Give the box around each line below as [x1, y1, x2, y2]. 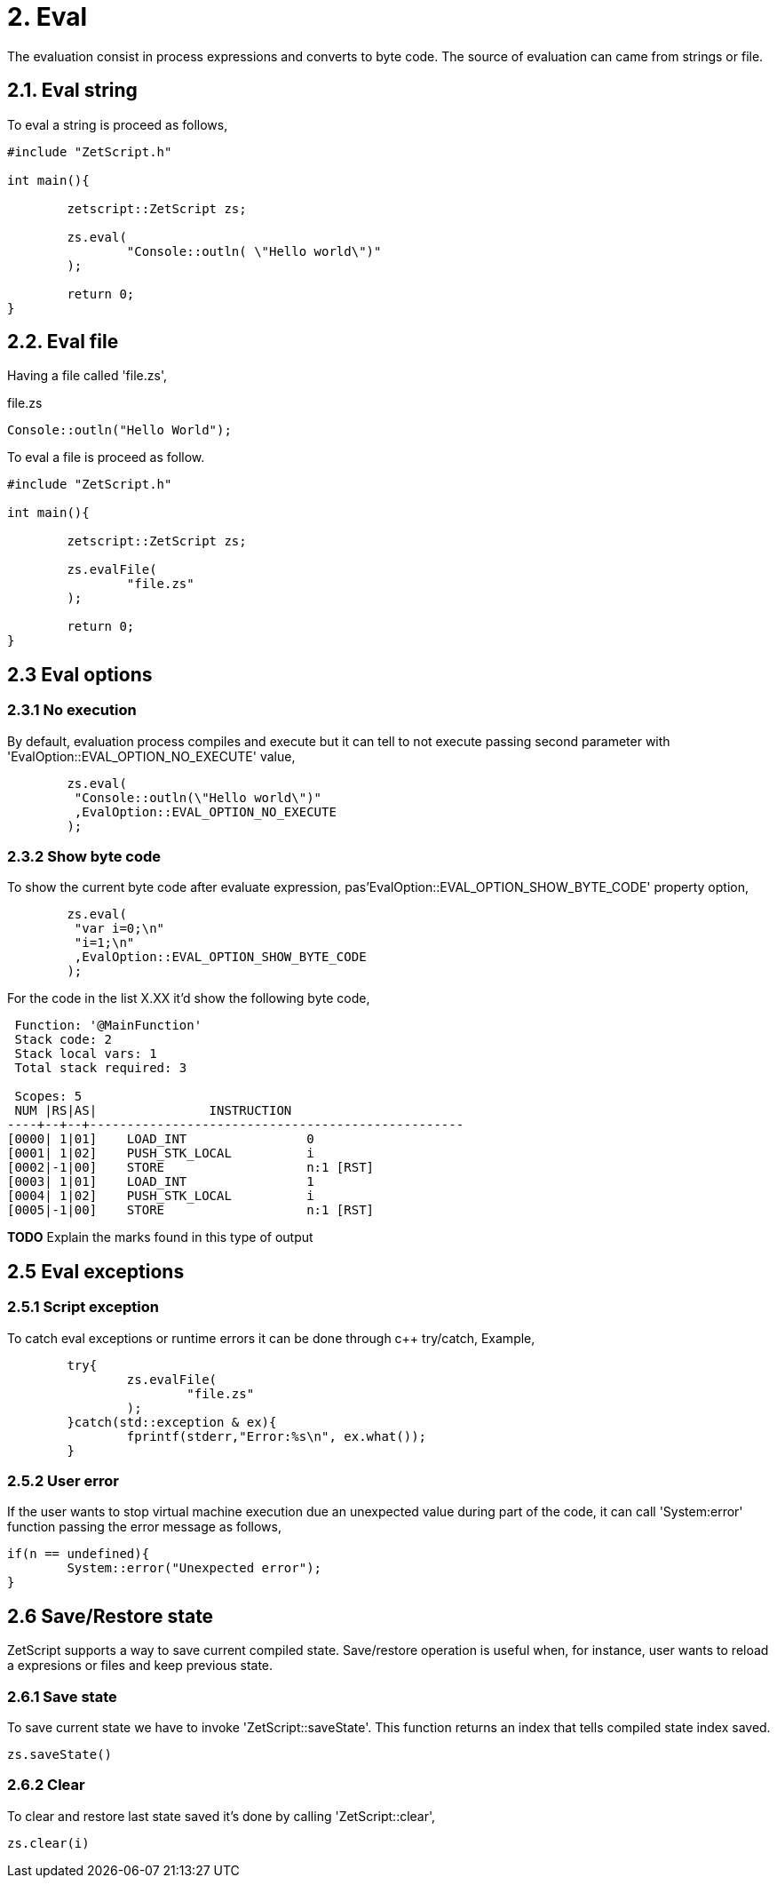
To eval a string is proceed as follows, [7, 116, 228, 132]
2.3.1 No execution [7, 701, 137, 720]
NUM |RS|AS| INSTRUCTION [14, 1103, 292, 1118]
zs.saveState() [7, 1746, 113, 1762]
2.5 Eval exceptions [7, 1260, 185, 1283]
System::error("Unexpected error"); [67, 1561, 322, 1576]
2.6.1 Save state [7, 1687, 117, 1706]
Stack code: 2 [14, 1032, 113, 1047]
